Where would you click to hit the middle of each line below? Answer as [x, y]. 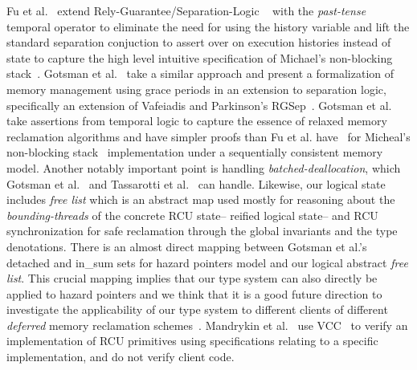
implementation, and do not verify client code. [121, 357]
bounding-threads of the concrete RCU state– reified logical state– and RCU [192, 215]
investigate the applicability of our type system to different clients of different [197, 309]
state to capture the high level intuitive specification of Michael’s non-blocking [200, 57]
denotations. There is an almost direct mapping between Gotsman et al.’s [187, 246]
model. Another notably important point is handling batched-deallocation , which [204, 167]
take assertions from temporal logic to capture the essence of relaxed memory [197, 121]
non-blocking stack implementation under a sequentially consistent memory [195, 152]
